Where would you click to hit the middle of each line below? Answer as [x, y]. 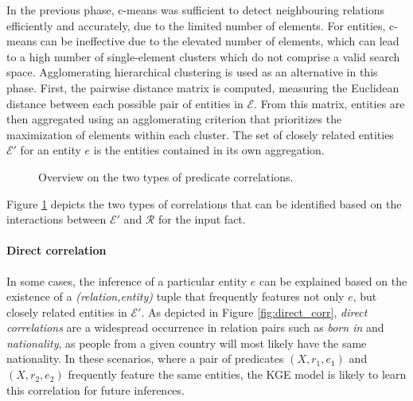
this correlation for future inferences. [95, 389]
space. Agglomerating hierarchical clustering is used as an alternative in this [192, 72]
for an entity [51, 150]
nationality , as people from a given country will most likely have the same [187, 343]
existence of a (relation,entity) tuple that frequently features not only [175, 296]
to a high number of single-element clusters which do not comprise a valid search [203, 56]
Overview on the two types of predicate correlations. [166, 176]
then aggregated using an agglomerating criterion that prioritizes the [174, 119]
